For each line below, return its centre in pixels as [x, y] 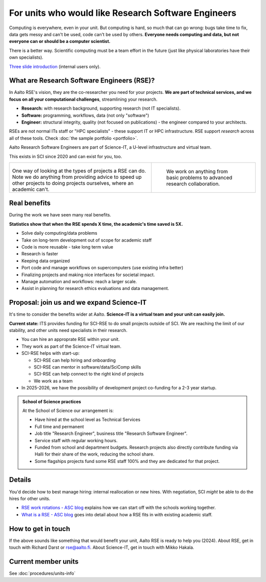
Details [20, 480]
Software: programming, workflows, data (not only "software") [85, 115]
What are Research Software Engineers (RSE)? [82, 81]
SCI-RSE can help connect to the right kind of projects [89, 374]
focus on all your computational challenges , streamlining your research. [83, 99]
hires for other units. [30, 499]
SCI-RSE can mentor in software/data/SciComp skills [87, 367]
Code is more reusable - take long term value [67, 247]
